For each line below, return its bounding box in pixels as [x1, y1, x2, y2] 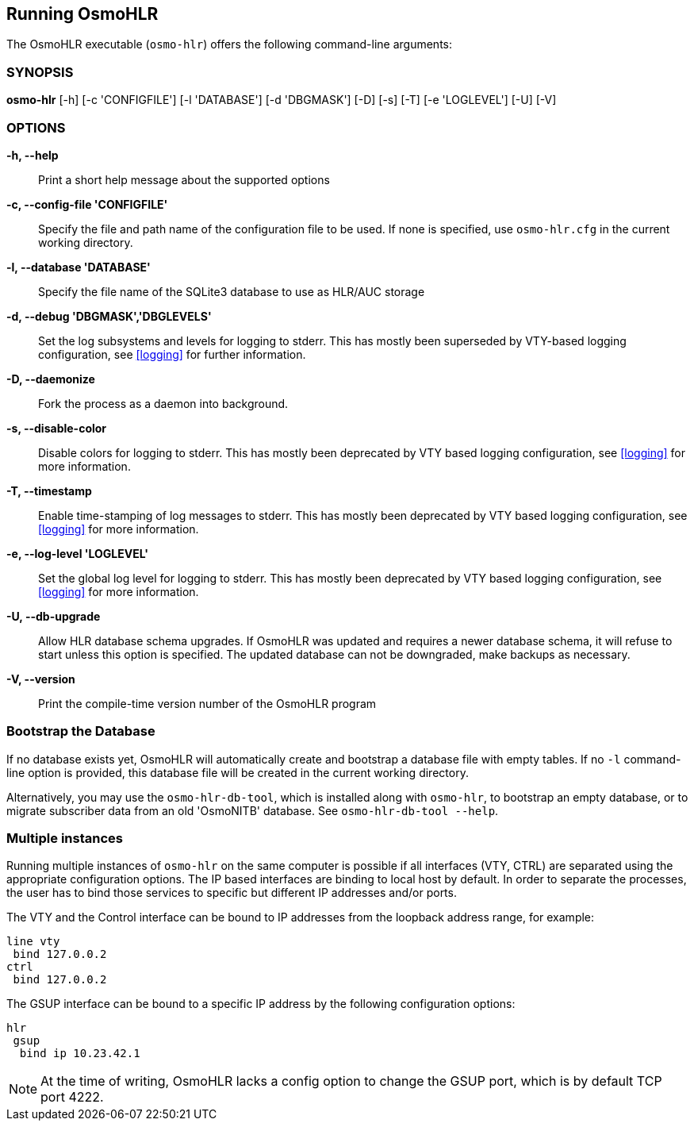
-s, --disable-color [6, 421, 107, 435]
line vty [6, 935, 60, 948]
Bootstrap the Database [6, 723, 155, 740]
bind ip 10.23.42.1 [19, 1047, 140, 1060]
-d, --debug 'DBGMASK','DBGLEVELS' [6, 309, 212, 323]
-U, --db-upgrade [6, 609, 101, 623]
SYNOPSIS [6, 63, 74, 80]
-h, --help [6, 148, 59, 162]
